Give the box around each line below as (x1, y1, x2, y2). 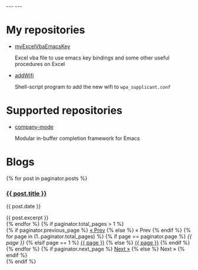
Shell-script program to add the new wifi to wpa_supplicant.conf (14, 83, 171, 90)
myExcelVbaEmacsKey (14, 42, 71, 49)
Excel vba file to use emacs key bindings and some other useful (14, 54, 170, 61)
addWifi (14, 72, 34, 79)
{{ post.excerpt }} (6, 214, 49, 221)
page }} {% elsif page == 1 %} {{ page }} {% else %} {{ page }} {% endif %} (6, 239, 190, 246)
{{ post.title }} (6, 189, 47, 198)
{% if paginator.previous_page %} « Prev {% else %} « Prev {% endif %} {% (6, 226, 192, 234)
